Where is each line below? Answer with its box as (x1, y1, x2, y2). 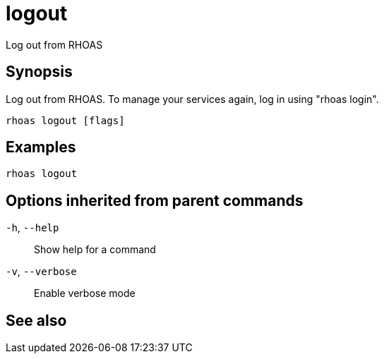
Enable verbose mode (34, 287, 136, 300)
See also (6, 311, 67, 329)
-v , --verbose (6, 265, 77, 278)
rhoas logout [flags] (6, 114, 125, 126)
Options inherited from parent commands (6, 191, 304, 209)
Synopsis (6, 63, 73, 81)
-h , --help (6, 221, 59, 234)
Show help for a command (34, 243, 156, 256)
